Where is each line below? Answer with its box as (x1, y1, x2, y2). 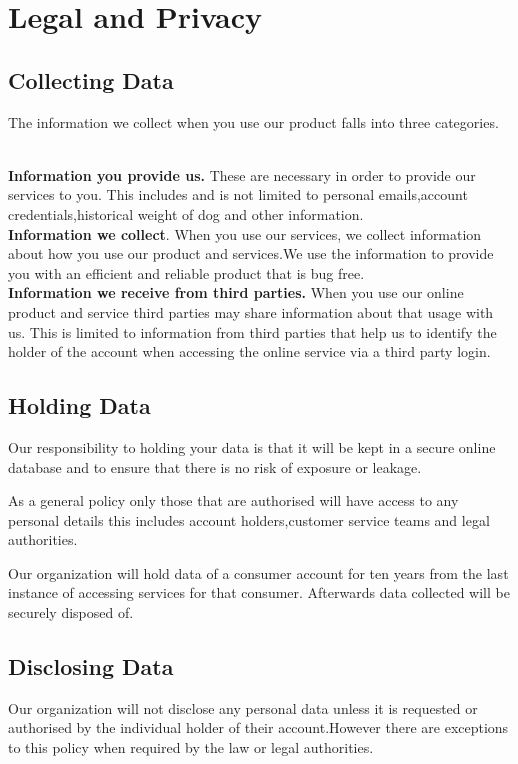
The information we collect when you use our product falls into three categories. (8, 111, 499, 132)
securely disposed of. (8, 602, 134, 623)
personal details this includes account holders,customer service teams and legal (8, 509, 490, 530)
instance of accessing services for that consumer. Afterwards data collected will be (8, 582, 510, 603)
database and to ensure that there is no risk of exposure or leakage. (8, 456, 422, 477)
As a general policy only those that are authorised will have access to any (8, 490, 459, 511)
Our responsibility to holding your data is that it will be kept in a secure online (8, 436, 496, 457)
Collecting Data (8, 64, 174, 95)
